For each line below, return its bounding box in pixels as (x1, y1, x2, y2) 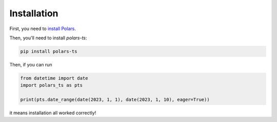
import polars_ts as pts (20, 82, 83, 88)
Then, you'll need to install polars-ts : (9, 35, 87, 41)
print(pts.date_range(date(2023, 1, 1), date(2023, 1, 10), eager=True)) (20, 97, 210, 103)
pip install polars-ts (20, 48, 77, 54)
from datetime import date (20, 75, 88, 81)
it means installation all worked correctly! (9, 110, 96, 116)
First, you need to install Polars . (9, 26, 76, 32)
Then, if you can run (9, 61, 52, 67)
